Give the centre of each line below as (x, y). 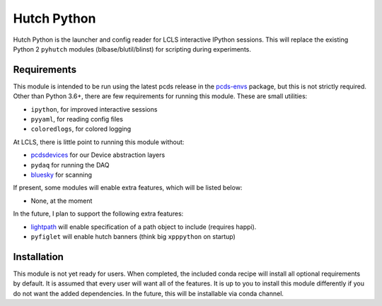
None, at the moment (62, 201)
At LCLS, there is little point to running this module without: (99, 142)
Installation (38, 257)
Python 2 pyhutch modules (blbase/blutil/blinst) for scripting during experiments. (132, 49)
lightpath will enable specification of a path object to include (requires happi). (144, 227)
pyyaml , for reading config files (77, 119)
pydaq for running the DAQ (70, 165)
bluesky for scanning (61, 175)
